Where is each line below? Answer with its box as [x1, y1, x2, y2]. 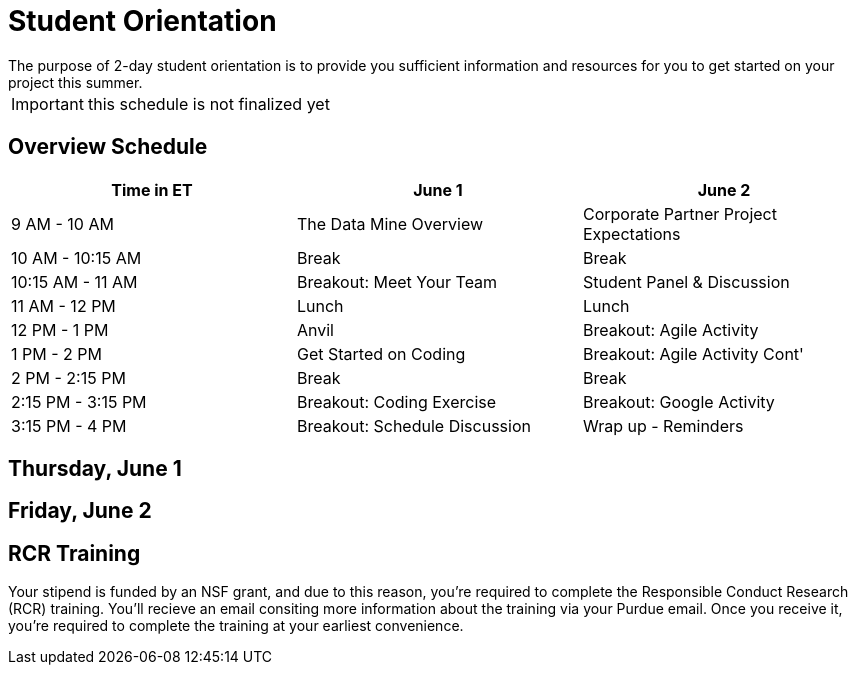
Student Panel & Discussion [582, 271, 790, 292]
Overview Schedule [8, 134, 208, 160]
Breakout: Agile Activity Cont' [582, 343, 804, 364]
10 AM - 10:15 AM [11, 247, 142, 268]
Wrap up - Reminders [582, 415, 744, 436]
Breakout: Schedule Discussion [296, 415, 531, 436]
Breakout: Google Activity [582, 391, 775, 412]
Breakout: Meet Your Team [296, 271, 498, 292]
